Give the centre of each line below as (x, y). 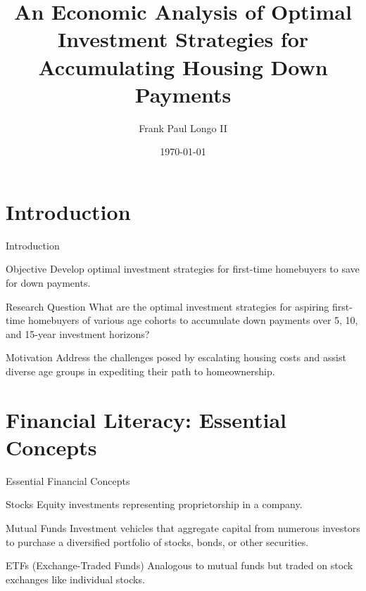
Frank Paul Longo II (183, 128)
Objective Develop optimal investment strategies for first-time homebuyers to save (183, 269)
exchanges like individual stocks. (75, 579)
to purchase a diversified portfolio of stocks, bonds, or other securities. (157, 541)
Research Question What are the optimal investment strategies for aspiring (168, 306)
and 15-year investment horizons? (78, 333)
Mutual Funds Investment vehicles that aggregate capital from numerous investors (183, 528)
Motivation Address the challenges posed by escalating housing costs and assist (176, 357)
